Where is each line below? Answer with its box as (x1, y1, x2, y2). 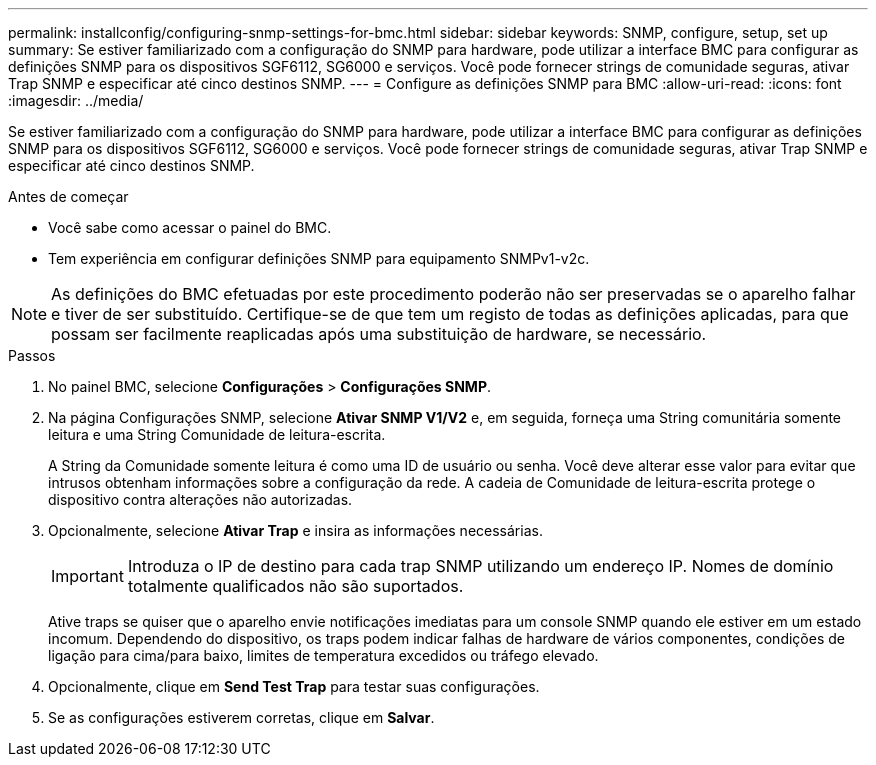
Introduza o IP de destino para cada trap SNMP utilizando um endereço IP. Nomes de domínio (127, 556, 834, 576)
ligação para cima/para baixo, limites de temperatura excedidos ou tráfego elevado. (48, 647, 599, 664)
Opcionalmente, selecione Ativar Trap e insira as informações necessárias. (48, 522, 543, 539)
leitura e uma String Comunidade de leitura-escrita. (48, 426, 386, 443)
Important (51, 566, 124, 586)
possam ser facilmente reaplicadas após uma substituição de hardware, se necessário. (51, 324, 707, 344)
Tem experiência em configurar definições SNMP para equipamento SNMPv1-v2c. (48, 250, 590, 267)
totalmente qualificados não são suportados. (127, 576, 464, 596)
